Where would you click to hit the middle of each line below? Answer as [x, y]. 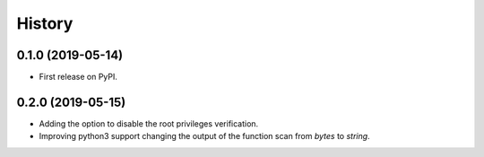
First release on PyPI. [78, 77]
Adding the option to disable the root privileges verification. [149, 123]
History [45, 23]
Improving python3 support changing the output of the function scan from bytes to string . [205, 136]
